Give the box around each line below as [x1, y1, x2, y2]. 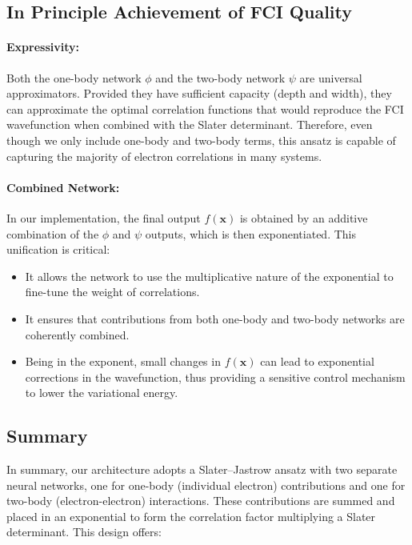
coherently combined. [25, 326, 130, 343]
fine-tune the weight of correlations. [25, 283, 200, 300]
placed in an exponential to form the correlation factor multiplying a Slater [6, 507, 376, 524]
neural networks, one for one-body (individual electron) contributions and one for [6, 476, 406, 493]
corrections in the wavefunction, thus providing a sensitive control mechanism [25, 368, 406, 385]
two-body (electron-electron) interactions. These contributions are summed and [6, 492, 395, 509]
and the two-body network [155, 69, 286, 86]
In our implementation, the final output [6, 209, 201, 226]
